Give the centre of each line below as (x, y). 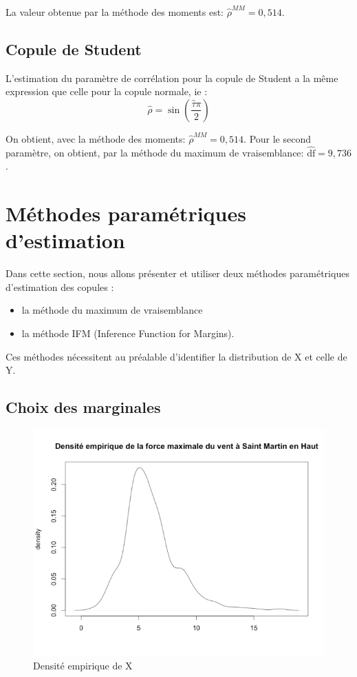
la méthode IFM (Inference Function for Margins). (128, 333)
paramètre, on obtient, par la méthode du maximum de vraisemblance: (155, 152)
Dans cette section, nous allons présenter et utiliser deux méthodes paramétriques (177, 273)
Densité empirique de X (83, 666)
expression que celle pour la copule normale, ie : (107, 91)
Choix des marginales (83, 407)
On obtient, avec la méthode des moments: (96, 138)
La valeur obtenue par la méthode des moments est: (115, 12)
